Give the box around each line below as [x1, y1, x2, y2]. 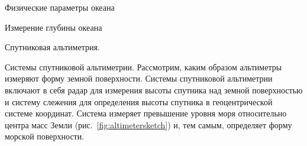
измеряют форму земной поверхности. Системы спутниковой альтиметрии [5, 72, 273, 85]
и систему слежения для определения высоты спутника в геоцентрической [5, 95, 273, 108]
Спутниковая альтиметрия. [5, 41, 100, 53]
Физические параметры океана [5, 1, 115, 13]
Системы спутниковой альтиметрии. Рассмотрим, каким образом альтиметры [5, 60, 282, 73]
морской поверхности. [5, 130, 85, 142]
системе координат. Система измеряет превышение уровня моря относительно [5, 107, 287, 119]
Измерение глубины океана [5, 21, 102, 33]
